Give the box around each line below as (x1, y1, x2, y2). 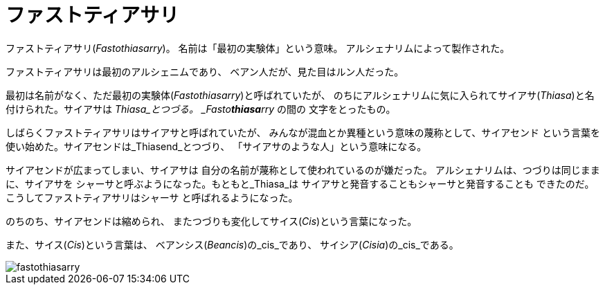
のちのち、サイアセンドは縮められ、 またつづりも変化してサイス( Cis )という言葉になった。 (6, 215, 417, 227)
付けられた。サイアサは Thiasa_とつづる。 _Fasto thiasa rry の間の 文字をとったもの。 (6, 102, 396, 115)
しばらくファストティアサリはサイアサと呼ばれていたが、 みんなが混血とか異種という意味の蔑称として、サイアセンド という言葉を (6, 126, 600, 138)
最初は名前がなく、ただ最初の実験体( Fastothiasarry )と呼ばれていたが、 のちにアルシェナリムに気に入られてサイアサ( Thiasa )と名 (6, 89, 595, 101)
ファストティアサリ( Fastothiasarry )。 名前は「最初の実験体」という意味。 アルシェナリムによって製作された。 (6, 42, 510, 54)
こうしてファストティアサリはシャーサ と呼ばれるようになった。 (6, 191, 298, 203)
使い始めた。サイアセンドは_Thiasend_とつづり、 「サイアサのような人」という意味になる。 (6, 140, 427, 152)
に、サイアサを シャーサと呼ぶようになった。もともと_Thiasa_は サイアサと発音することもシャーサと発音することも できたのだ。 (6, 177, 595, 190)
